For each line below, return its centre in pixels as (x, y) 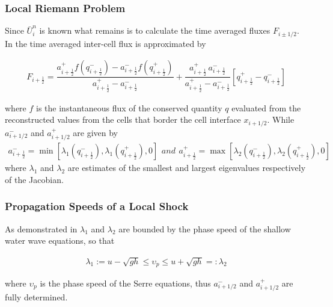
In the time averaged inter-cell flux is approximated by (105, 43)
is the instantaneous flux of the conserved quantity (129, 107)
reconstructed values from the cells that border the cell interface (123, 119)
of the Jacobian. (34, 179)
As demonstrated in (41, 228)
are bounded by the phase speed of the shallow (205, 228)
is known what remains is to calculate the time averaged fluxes (155, 30)
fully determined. (36, 297)
